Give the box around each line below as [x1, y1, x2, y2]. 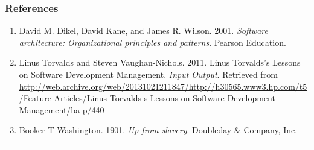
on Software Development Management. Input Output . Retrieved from [19, 68, 278, 80]
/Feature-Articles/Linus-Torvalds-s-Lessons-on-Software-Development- [19, 92, 278, 104]
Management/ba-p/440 [19, 103, 104, 116]
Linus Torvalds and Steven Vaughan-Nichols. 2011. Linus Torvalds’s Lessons [19, 56, 301, 69]
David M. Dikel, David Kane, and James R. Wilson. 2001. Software [19, 24, 268, 37]
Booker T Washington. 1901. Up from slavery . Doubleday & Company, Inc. [19, 123, 298, 136]
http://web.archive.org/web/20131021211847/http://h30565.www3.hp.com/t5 [19, 80, 307, 92]
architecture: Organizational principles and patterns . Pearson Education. [19, 36, 286, 48]
